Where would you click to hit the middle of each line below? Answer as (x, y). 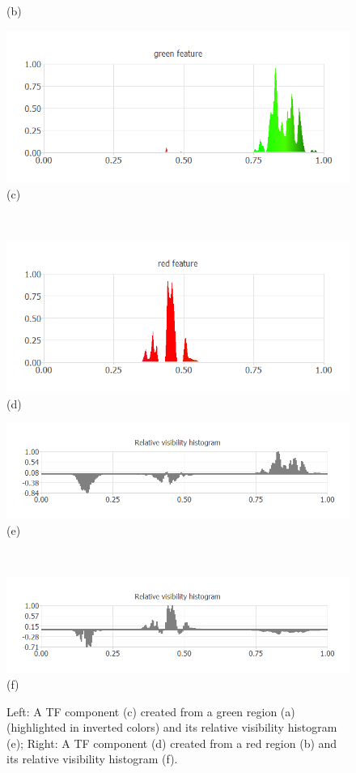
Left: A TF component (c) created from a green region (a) (151, 711)
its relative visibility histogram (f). (92, 759)
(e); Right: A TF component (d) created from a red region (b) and (172, 743)
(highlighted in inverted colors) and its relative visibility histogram (172, 727)
